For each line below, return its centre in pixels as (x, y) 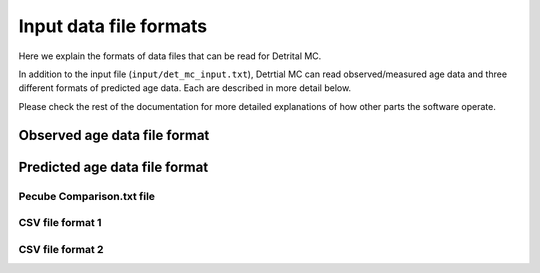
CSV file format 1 (60, 223)
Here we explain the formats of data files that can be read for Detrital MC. (170, 56)
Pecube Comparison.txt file (86, 196)
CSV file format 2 (61, 249)
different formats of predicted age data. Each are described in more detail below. (185, 88)
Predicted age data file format (113, 166)
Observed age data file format (114, 135)
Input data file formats (113, 26)
